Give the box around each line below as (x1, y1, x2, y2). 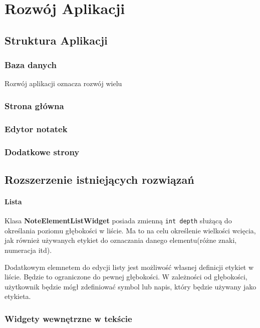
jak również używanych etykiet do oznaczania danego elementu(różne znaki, (5, 235, 237, 245)
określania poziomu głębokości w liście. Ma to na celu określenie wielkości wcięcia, (5, 225, 256, 235)
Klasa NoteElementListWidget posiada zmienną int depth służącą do (5, 215, 232, 226)
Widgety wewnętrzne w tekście (5, 312, 132, 324)
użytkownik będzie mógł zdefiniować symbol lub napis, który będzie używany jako (5, 281, 256, 291)
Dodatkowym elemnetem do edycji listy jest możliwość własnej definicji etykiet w (5, 261, 254, 272)
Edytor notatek (5, 122, 68, 135)
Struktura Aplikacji (5, 32, 108, 48)
